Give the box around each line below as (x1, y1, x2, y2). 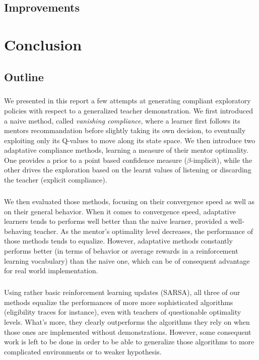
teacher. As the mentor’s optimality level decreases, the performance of (34, 225, 253, 236)
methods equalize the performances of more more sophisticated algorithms (4, 296, 233, 307)
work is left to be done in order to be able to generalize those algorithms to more (4, 336, 254, 347)
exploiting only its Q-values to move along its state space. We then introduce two (4, 135, 255, 145)
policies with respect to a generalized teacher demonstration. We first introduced (4, 105, 253, 115)
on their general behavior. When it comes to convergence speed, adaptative (4, 206, 236, 216)
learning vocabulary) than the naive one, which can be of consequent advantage (4, 255, 250, 266)
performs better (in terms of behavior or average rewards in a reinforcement (4, 246, 238, 256)
